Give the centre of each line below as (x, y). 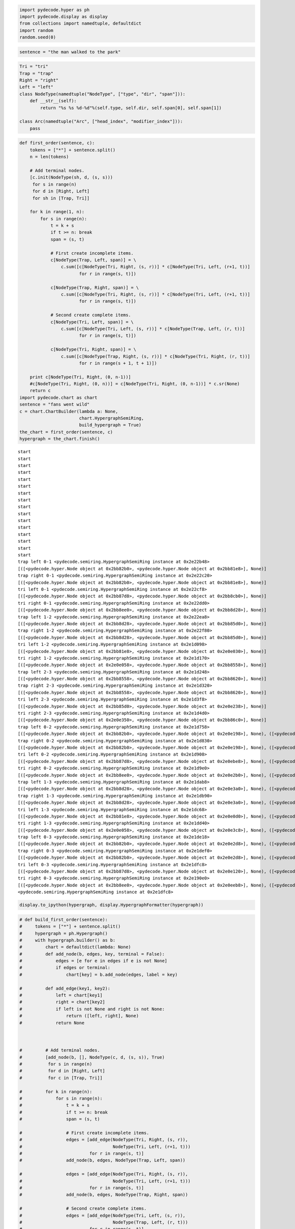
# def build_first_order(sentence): (64, 920)
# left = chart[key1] (61, 995)
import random (36, 30)
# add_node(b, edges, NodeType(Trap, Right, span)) (104, 1195)
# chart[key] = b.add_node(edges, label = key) (99, 974)
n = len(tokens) (49, 157)
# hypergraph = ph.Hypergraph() (64, 933)
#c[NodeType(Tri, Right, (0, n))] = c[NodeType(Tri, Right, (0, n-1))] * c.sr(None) (135, 384)
